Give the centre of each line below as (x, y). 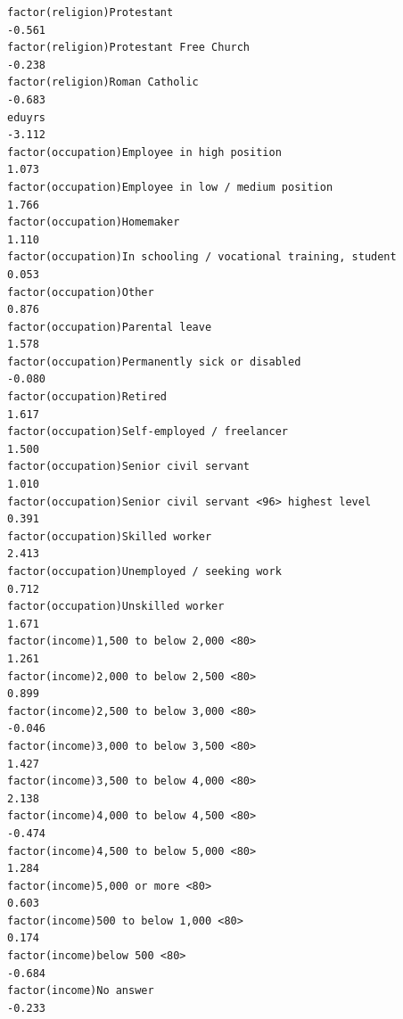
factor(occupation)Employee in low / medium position (170, 187)
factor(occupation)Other (81, 292)
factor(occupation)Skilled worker (110, 536)
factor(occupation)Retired (87, 397)
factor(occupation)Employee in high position (144, 152)
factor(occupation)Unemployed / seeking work (144, 571)
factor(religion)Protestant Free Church (129, 48)
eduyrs (26, 117)
